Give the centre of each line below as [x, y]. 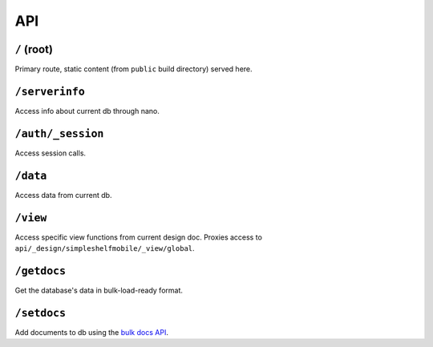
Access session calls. [51, 153]
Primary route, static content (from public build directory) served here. [134, 69]
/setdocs [40, 313]
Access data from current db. [63, 195]
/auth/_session [59, 133]
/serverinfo [50, 91]
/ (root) [34, 49]
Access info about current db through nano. [87, 111]
